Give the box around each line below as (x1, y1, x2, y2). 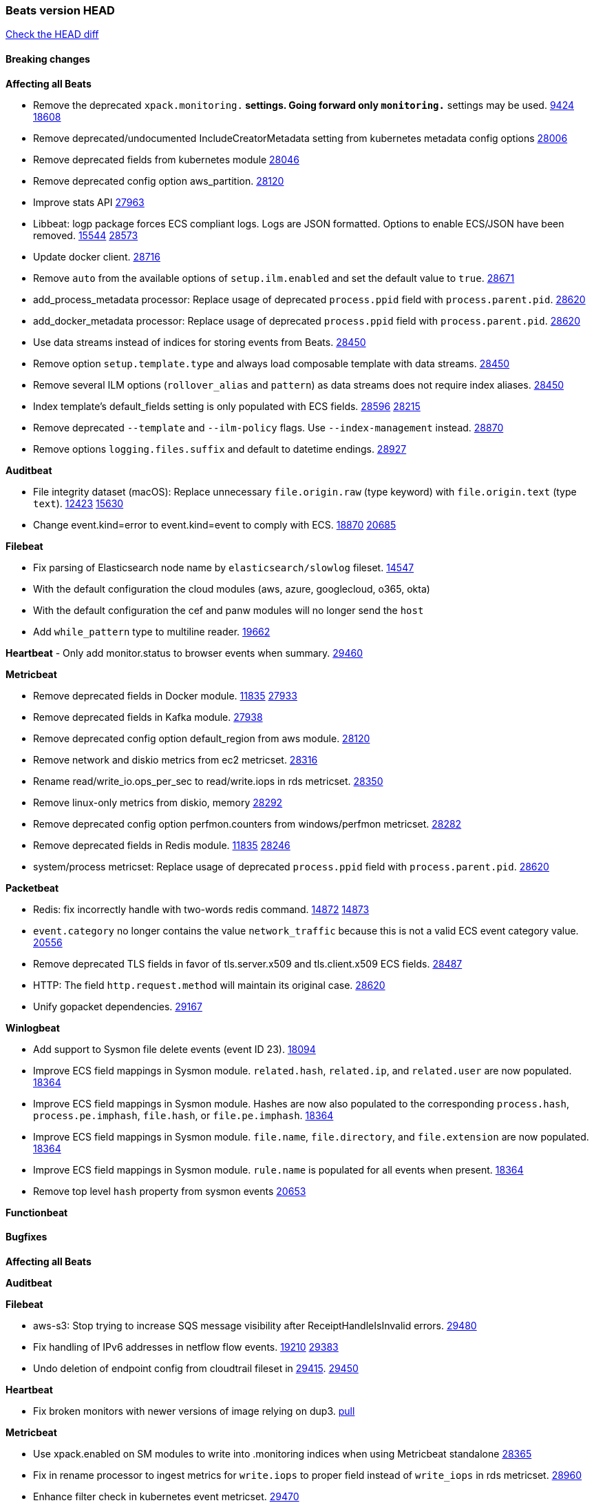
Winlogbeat (6, 1021, 60, 1034)
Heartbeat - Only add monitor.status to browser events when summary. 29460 (6, 646, 363, 659)
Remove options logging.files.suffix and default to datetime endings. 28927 (33, 442, 407, 455)
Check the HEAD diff (6, 28, 99, 41)
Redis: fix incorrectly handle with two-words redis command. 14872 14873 (33, 903, 370, 915)
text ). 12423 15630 (33, 497, 124, 509)
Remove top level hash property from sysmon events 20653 (33, 1185, 306, 1197)
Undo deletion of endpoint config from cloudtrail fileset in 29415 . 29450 (33, 1362, 359, 1374)
